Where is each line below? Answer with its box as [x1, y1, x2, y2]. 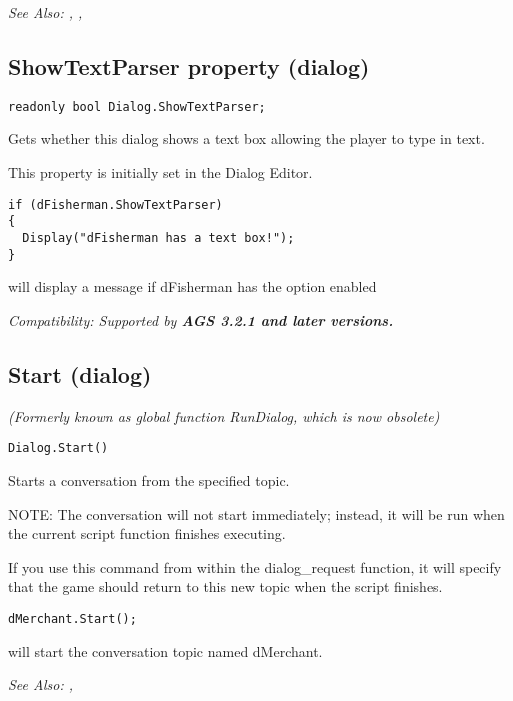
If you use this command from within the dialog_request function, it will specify [8, 556, 502, 577]
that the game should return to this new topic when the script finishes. [8, 576, 443, 597]
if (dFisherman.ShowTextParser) [8, 197, 223, 212]
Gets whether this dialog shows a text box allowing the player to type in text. [8, 128, 485, 149]
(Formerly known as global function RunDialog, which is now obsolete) [8, 405, 440, 426]
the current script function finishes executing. [8, 523, 286, 544]
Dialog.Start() [8, 441, 109, 456]
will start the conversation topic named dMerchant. [8, 640, 323, 661]
